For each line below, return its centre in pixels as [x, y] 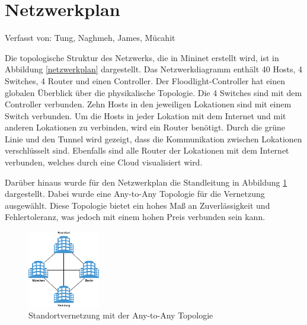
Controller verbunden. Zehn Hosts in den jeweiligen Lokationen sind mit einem [148, 104]
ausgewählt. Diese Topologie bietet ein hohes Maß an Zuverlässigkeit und [137, 205]
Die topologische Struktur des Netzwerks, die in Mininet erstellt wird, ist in [142, 57]
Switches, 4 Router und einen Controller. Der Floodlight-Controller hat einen [145, 80]
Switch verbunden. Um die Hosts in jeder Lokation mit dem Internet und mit [145, 115]
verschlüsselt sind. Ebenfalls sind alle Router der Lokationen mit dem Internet [147, 150]
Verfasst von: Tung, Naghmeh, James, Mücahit [90, 38]
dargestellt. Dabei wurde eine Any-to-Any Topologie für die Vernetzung [135, 194]
